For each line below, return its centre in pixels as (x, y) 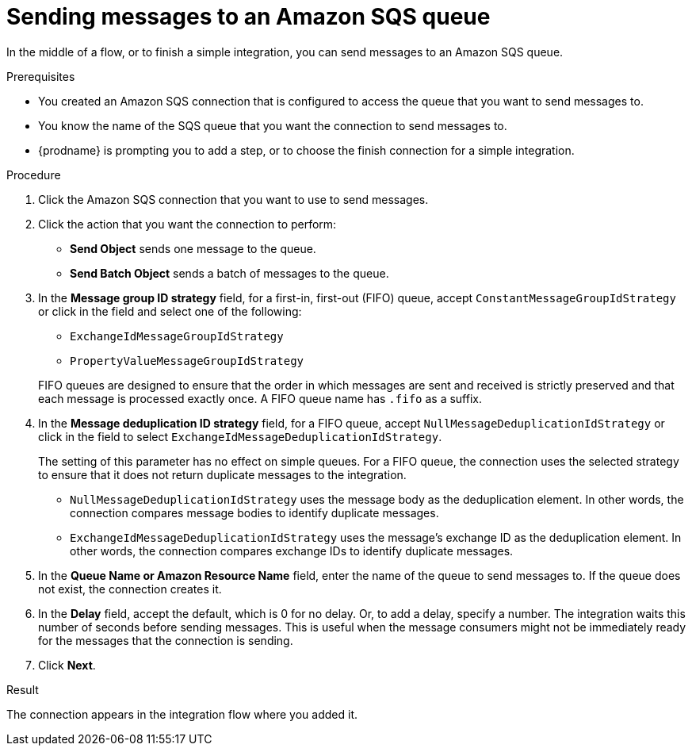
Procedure (34, 175)
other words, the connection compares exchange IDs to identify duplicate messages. (292, 551)
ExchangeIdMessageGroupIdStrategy (177, 336)
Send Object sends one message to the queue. (193, 248)
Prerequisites (41, 76)
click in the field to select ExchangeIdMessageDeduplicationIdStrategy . (240, 436)
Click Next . (67, 665)
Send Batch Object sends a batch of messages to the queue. (229, 273)
